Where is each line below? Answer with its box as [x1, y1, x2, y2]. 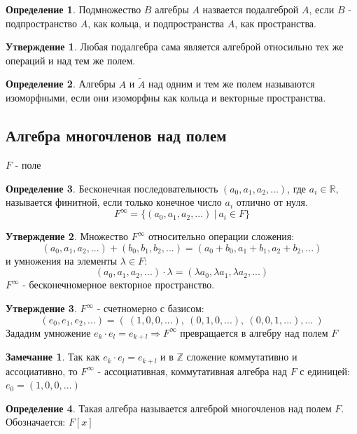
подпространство [6, 15, 78, 30]
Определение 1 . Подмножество [6, 2, 141, 16]
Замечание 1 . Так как [6, 349, 100, 364]
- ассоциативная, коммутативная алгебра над [97, 363, 287, 378]
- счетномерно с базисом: [97, 301, 204, 316]
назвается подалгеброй [202, 2, 299, 16]
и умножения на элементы [6, 253, 118, 267]
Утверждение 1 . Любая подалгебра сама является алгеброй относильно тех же [6, 39, 344, 54]
